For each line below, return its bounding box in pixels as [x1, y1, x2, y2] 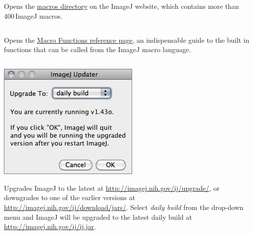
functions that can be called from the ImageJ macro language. [4, 44, 191, 55]
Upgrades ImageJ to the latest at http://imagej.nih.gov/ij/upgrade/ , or [4, 182, 220, 193]
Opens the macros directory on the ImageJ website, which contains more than [4, 1, 239, 11]
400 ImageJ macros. [4, 10, 62, 21]
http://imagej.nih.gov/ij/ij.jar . [4, 221, 96, 232]
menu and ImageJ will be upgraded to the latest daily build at [4, 211, 192, 222]
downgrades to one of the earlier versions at [4, 192, 136, 203]
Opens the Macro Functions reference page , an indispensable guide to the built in [4, 34, 250, 45]
